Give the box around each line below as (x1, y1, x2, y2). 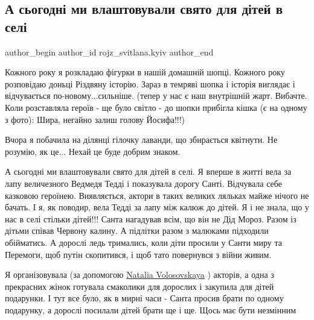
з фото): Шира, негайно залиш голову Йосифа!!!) (5, 113, 185, 125)
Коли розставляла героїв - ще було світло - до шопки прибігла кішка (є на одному (5, 101, 307, 113)
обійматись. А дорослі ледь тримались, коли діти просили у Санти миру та (5, 236, 282, 248)
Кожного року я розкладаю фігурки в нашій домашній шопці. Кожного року (5, 66, 285, 78)
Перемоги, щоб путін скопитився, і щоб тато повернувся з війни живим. (5, 248, 272, 260)
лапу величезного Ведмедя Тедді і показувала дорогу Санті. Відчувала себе (5, 177, 282, 189)
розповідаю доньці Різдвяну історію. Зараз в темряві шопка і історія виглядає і (5, 77, 295, 90)
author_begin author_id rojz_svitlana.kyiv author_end (5, 45, 214, 58)
